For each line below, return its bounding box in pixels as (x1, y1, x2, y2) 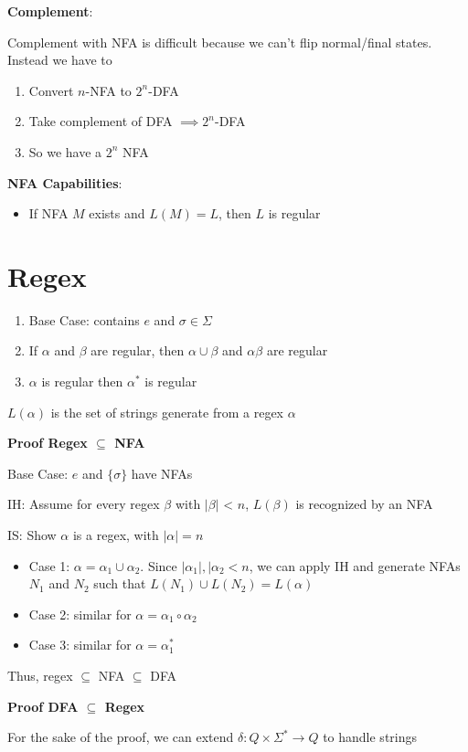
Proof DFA (7, 696, 79, 715)
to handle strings (323, 727, 418, 747)
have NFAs (131, 463, 193, 482)
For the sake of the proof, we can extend (7, 727, 234, 747)
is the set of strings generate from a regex (50, 402, 284, 421)
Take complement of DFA (28, 111, 173, 131)
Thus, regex (7, 666, 73, 684)
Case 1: (28, 556, 70, 575)
